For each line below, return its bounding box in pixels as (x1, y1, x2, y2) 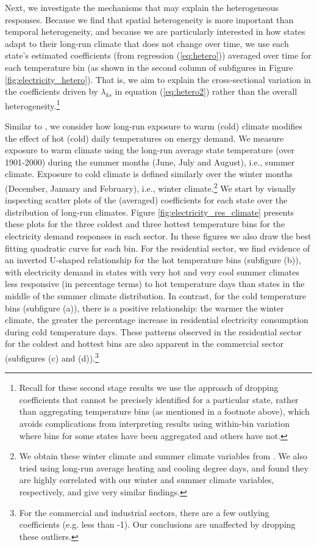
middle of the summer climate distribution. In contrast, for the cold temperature (5, 289, 306, 302)
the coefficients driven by (5, 85, 98, 98)
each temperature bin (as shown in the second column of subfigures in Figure (5, 60, 293, 73)
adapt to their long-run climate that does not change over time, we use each (5, 37, 289, 49)
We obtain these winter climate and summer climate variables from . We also (19, 450, 307, 462)
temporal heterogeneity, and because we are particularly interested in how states (5, 25, 305, 38)
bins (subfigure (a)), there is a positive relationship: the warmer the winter (5, 301, 284, 314)
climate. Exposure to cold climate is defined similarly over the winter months (5, 167, 293, 180)
